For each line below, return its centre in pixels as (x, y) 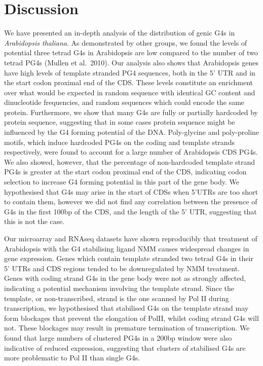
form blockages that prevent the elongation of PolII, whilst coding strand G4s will (131, 318)
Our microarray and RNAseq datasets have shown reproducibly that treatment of (131, 238)
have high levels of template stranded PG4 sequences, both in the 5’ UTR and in (130, 72)
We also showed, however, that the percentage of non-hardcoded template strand (130, 161)
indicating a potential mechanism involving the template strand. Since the (119, 288)
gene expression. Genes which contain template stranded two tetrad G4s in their (129, 258)
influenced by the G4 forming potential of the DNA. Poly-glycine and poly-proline (132, 132)
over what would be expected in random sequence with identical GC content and (130, 92)
